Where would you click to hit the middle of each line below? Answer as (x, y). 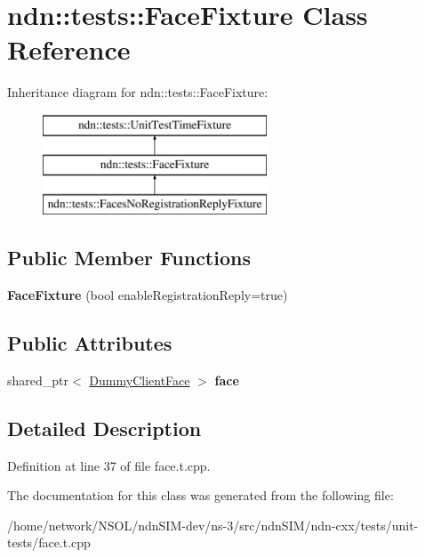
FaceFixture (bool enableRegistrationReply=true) (148, 295)
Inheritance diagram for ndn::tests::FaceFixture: (138, 92)
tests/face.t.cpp (49, 542)
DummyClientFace (140, 380)
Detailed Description (104, 428)
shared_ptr (38, 380)
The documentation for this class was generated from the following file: (200, 495)
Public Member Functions (129, 258)
